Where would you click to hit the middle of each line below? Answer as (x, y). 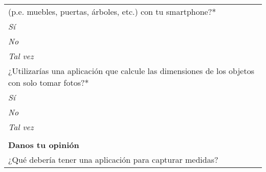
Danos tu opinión (44, 145)
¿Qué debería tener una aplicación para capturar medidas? (113, 159)
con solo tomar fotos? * (49, 82)
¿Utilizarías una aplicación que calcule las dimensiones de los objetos (131, 71)
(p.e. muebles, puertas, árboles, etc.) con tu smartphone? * (112, 11)
